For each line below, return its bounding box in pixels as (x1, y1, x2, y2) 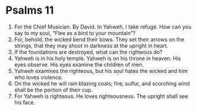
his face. (14, 99, 36, 106)
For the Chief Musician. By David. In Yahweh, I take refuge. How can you (14, 23, 192, 30)
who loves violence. (14, 74, 63, 81)
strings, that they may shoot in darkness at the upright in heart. (14, 42, 169, 49)
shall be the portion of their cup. (14, 86, 93, 93)
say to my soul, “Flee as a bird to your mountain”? (14, 29, 136, 36)
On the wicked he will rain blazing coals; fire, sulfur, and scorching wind (14, 80, 190, 87)
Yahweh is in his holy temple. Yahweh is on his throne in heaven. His (14, 55, 182, 62)
